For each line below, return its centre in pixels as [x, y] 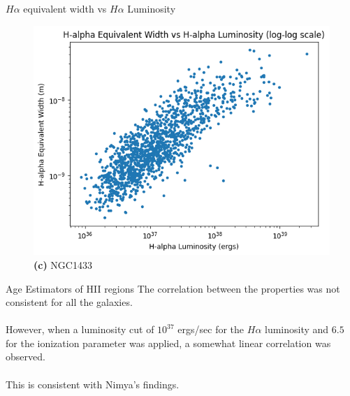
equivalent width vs [65, 8]
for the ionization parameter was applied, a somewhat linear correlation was [168, 343]
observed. [25, 357]
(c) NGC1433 [63, 264]
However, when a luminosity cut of [80, 329]
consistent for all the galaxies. [69, 302]
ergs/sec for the [211, 329]
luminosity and [297, 329]
